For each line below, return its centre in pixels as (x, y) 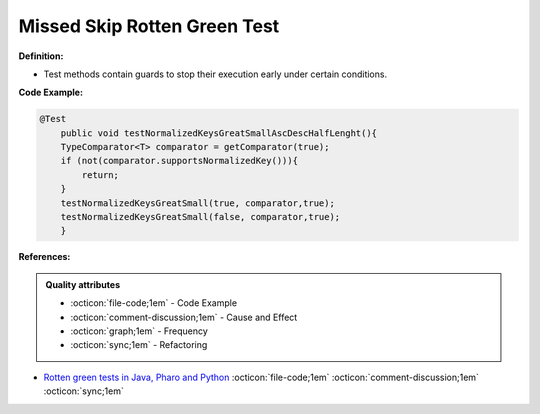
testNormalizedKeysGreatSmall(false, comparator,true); (200, 217)
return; (100, 174)
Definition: (41, 56)
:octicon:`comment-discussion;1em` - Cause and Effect (184, 317)
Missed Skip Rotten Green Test (149, 26)
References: (44, 257)
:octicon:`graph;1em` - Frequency (139, 331)
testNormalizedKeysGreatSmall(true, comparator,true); (197, 203)
